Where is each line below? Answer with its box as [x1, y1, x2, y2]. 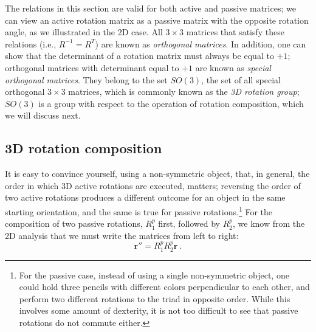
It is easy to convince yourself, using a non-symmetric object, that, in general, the [5, 167, 310, 180]
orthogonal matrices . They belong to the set [5, 73, 168, 86]
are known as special [195, 61, 271, 74]
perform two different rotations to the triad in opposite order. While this [19, 292, 290, 305]
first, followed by [158, 217, 220, 230]
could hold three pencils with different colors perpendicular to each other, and [19, 280, 310, 293]
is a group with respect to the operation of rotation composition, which [38, 97, 304, 109]
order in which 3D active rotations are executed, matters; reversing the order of [5, 179, 301, 192]
